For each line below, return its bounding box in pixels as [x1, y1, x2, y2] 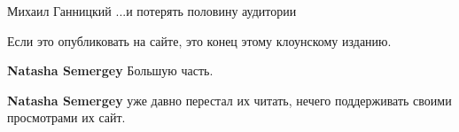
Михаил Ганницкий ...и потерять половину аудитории [7, 2, 297, 19]
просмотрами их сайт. [7, 108, 126, 127]
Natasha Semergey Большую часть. [7, 61, 214, 80]
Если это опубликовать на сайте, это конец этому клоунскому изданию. [7, 31, 392, 50]
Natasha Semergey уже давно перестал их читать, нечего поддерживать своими [7, 90, 452, 109]
